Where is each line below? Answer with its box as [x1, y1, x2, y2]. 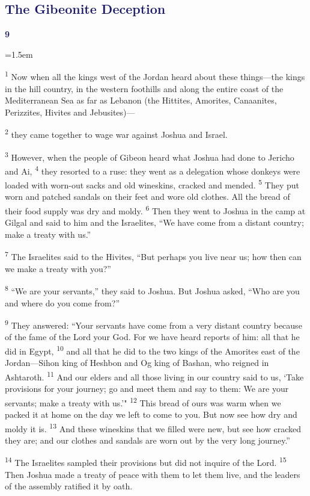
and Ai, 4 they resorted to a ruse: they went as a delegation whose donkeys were [5, 163, 300, 177]
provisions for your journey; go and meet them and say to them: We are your [5, 382, 289, 395]
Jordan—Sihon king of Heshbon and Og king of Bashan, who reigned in [5, 356, 269, 369]
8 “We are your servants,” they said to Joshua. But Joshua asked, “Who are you [5, 283, 300, 297]
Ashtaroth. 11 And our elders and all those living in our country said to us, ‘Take [5, 368, 304, 383]
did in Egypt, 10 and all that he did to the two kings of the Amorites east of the [5, 343, 300, 357]
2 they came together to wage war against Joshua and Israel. [5, 126, 228, 141]
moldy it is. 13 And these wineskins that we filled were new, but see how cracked [5, 420, 302, 435]
